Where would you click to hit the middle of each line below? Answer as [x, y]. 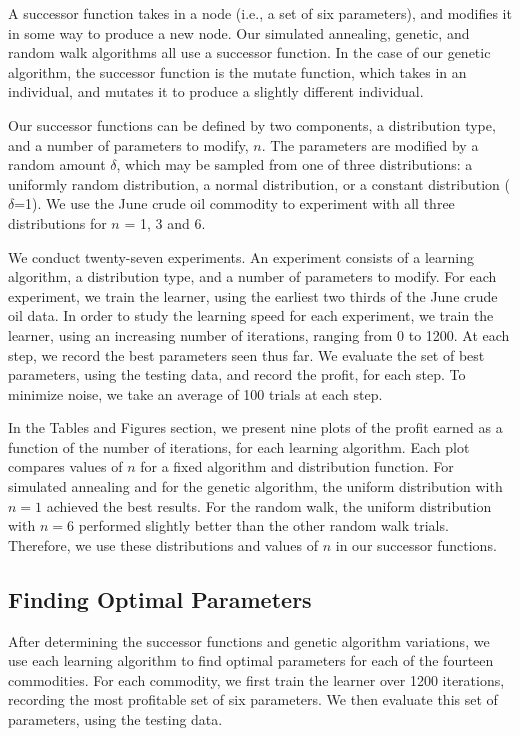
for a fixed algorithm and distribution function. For [297, 466]
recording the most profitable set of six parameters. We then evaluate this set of [253, 699]
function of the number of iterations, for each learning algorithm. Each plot [239, 446]
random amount [57, 164]
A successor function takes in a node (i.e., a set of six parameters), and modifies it [260, 13]
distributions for [57, 222]
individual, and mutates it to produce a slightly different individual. [216, 91]
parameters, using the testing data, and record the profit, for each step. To [237, 374]
